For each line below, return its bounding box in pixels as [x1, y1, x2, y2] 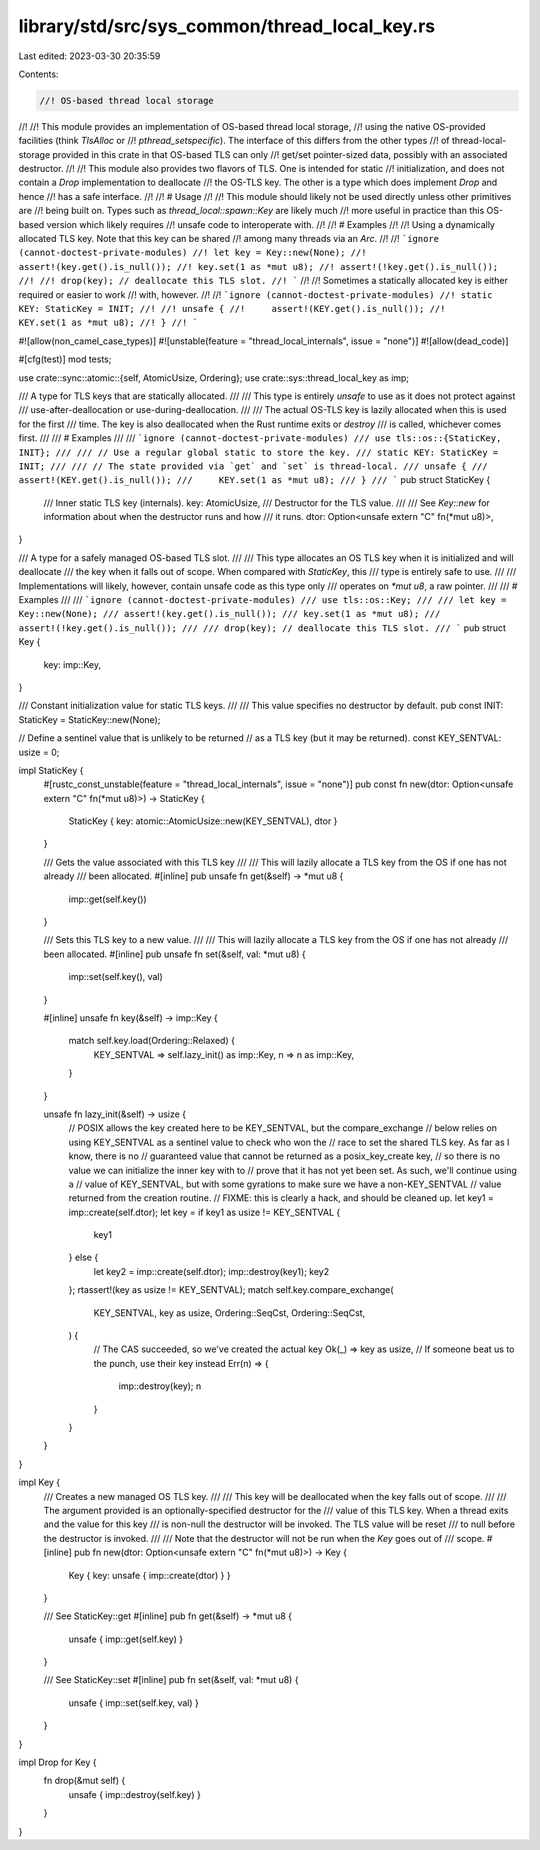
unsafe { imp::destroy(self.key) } [68, 1788, 202, 1800]
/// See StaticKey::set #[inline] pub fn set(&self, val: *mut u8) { [43, 1674, 299, 1686]
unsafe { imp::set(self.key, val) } [68, 1696, 200, 1709]
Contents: [18, 68, 59, 80]
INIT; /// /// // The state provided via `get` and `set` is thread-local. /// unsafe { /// [18, 460, 489, 472]
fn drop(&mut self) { [43, 1775, 126, 1787]
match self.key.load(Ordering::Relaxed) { [68, 1035, 235, 1047]
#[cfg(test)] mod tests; [18, 353, 112, 365]
